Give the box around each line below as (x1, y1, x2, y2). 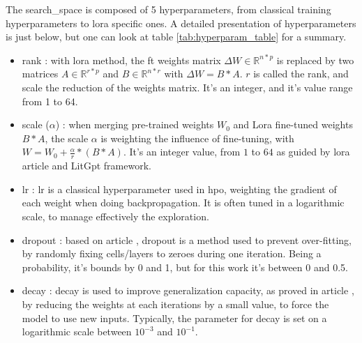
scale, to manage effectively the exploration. (22, 208, 209, 223)
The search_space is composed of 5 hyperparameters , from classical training (6, 2, 331, 16)
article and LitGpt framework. (22, 158, 151, 173)
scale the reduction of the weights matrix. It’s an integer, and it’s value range (22, 79, 353, 94)
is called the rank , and (253, 66, 349, 81)
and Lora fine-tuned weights (233, 117, 353, 132)
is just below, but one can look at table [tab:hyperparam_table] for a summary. (6, 29, 347, 44)
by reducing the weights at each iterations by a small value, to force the (22, 296, 329, 311)
